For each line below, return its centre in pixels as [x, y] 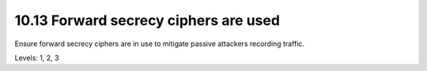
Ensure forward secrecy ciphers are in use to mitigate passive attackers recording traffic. [159, 44]
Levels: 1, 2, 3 [37, 58]
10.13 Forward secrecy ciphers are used [147, 20]
